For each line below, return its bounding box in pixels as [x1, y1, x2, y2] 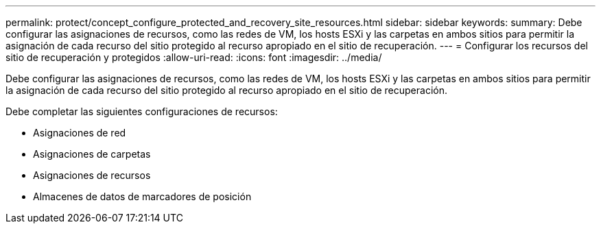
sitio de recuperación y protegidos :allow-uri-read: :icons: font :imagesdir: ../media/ [5, 51, 382, 63]
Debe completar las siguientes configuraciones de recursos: [5, 106, 278, 117]
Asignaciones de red [33, 127, 126, 138]
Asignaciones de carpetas [33, 148, 151, 160]
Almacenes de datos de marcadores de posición [33, 191, 252, 202]
